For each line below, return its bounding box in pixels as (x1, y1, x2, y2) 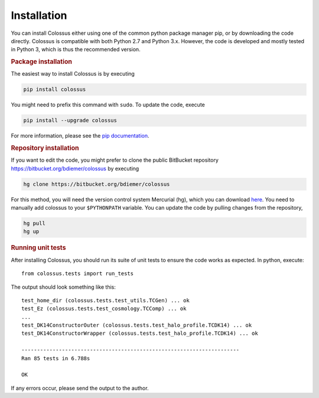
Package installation (11, 58, 72, 66)
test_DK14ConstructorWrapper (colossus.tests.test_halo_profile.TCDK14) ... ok (21, 330, 258, 337)
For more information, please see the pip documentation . (11, 132, 149, 139)
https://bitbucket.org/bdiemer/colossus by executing (11, 165, 139, 172)
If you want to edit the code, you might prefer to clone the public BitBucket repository (11, 156, 219, 164)
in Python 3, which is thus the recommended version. (11, 46, 141, 53)
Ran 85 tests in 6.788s (21, 355, 90, 361)
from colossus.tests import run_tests (21, 270, 134, 277)
